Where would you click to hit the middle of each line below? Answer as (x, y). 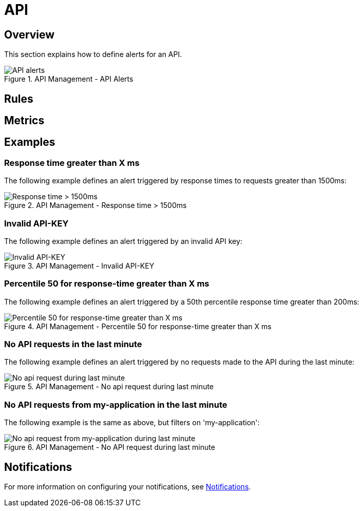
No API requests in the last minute (73, 344)
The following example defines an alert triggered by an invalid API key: (123, 241)
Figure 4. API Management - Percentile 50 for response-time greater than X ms (138, 326)
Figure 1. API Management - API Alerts (69, 79)
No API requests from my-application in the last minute (116, 404)
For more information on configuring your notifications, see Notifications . (128, 487)
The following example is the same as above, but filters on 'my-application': (132, 423)
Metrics (24, 121)
